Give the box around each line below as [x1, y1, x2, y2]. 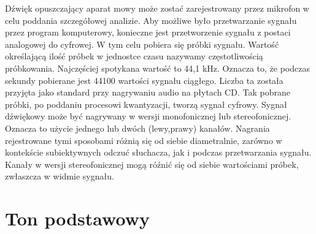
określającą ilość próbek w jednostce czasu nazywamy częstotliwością [5, 50, 263, 62]
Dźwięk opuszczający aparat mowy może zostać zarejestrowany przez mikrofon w [5, 2, 309, 14]
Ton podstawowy [5, 206, 150, 231]
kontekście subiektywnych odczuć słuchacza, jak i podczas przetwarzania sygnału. [5, 146, 312, 159]
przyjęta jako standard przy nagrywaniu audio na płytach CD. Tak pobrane [5, 86, 290, 99]
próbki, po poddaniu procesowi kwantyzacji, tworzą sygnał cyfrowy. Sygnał [5, 97, 287, 110]
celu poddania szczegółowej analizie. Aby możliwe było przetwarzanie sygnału [5, 13, 297, 26]
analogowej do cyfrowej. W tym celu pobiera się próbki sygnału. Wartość [5, 37, 279, 50]
